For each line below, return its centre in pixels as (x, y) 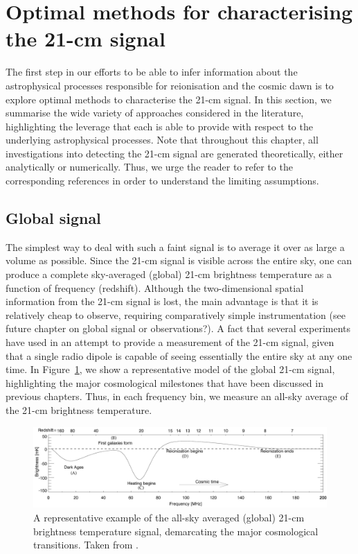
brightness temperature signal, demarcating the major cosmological (176, 531)
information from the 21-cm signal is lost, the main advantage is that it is (162, 301)
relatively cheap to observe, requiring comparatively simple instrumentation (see (176, 314)
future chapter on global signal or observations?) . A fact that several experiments (178, 328)
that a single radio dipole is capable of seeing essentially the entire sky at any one (179, 355)
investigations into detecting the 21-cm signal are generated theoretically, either (174, 153)
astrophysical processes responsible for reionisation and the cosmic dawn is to (170, 85)
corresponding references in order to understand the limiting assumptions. (162, 181)
